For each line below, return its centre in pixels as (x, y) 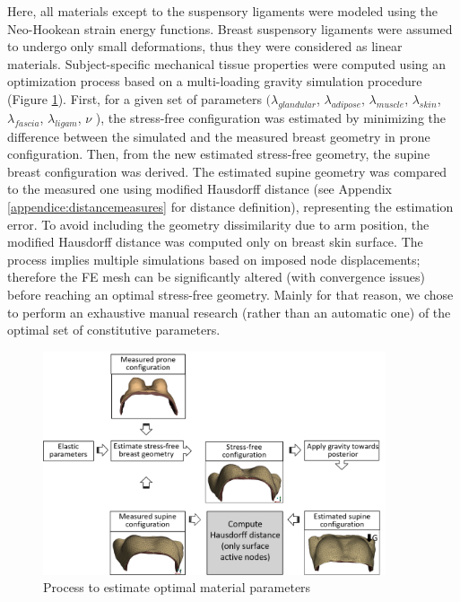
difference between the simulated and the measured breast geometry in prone (219, 136)
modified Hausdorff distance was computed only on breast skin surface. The (215, 242)
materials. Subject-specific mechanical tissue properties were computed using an (227, 63)
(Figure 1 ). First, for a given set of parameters (135, 98)
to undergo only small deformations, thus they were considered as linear (205, 46)
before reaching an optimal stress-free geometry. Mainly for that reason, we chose (230, 294)
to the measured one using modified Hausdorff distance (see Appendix (200, 189)
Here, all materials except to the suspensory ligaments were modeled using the (223, 11)
